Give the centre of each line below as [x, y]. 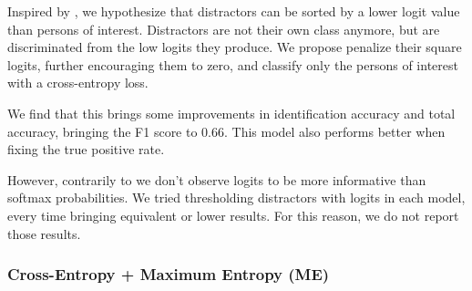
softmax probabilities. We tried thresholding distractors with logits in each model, [236, 197]
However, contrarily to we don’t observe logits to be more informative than [217, 179]
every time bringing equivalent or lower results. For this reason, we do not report [233, 215]
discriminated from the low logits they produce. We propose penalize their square [235, 47]
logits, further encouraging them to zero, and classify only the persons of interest [233, 64]
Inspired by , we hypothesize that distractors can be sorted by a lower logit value [234, 11]
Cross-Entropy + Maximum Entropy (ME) [169, 274]
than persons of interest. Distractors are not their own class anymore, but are [224, 29]
